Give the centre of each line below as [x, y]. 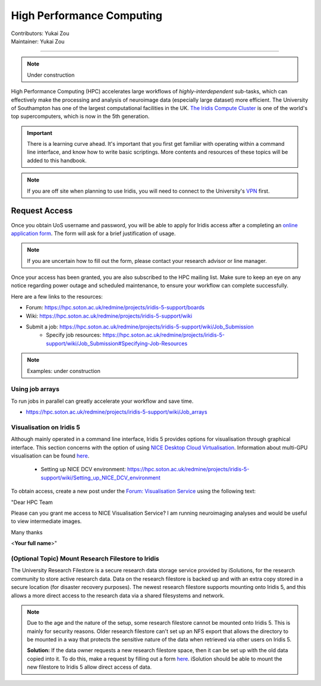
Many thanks [27, 532]
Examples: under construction [64, 371]
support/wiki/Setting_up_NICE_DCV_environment [100, 477]
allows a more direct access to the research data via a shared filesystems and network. [118, 596]
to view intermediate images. [46, 521]
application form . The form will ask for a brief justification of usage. [93, 233]
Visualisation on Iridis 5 [45, 427]
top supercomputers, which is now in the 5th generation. [80, 117]
